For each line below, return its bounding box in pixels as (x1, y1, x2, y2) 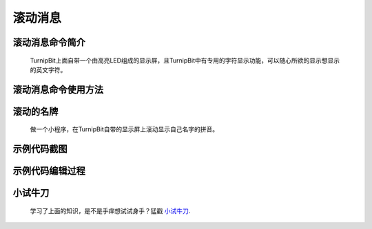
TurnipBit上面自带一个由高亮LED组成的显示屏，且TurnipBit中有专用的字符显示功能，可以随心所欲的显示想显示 (30, 56, 340, 65)
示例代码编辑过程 (12, 165, 85, 177)
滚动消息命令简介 (12, 36, 85, 48)
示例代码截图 (12, 143, 68, 155)
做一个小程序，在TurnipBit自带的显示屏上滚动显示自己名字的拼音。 (30, 125, 219, 133)
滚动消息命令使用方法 (12, 83, 103, 96)
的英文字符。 (30, 65, 67, 74)
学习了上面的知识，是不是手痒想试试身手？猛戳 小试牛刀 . (30, 206, 191, 215)
